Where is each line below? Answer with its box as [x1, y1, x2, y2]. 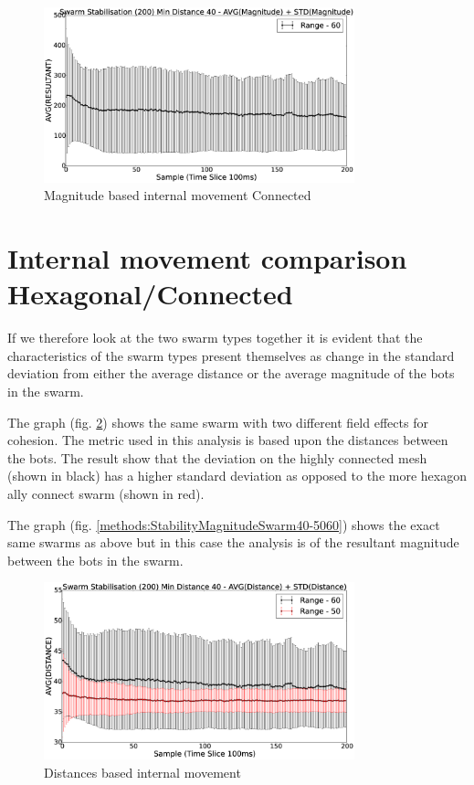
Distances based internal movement [44, 762, 241, 781]
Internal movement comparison [7, 239, 407, 277]
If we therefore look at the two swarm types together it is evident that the [7, 328, 423, 347]
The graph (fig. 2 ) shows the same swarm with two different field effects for [7, 412, 428, 431]
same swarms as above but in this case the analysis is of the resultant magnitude [7, 533, 459, 552]
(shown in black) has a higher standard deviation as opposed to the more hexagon [7, 466, 467, 485]
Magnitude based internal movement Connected [44, 186, 311, 205]
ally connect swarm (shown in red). [7, 483, 205, 503]
